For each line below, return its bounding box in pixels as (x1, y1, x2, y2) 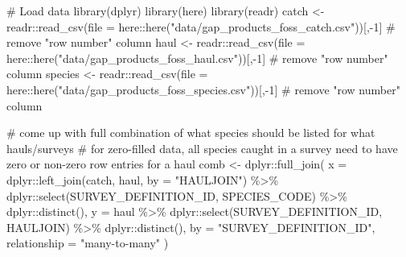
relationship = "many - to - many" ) (6, 234, 169, 251)
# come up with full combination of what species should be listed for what (6, 124, 375, 141)
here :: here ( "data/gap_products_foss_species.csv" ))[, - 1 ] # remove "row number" (6, 81, 400, 97)
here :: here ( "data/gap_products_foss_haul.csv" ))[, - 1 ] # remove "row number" (6, 49, 388, 66)
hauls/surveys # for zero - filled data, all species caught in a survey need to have (6, 139, 398, 156)
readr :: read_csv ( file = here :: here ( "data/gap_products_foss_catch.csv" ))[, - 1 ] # (6, 18, 396, 35)
